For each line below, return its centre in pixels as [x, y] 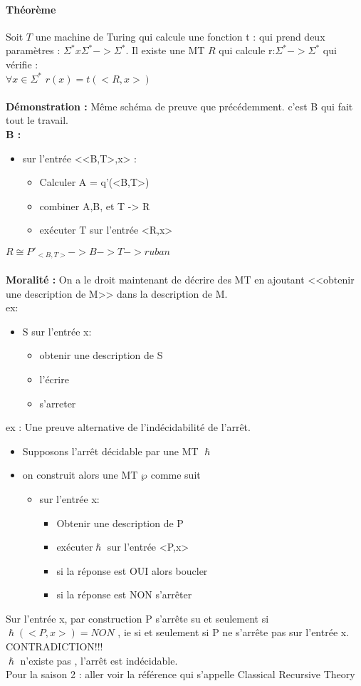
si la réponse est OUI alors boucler [132, 570]
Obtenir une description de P [120, 523]
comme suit [176, 475]
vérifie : [22, 64]
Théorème [31, 9]
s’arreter [58, 403]
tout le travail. [37, 120]
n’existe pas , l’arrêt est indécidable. [99, 660]
